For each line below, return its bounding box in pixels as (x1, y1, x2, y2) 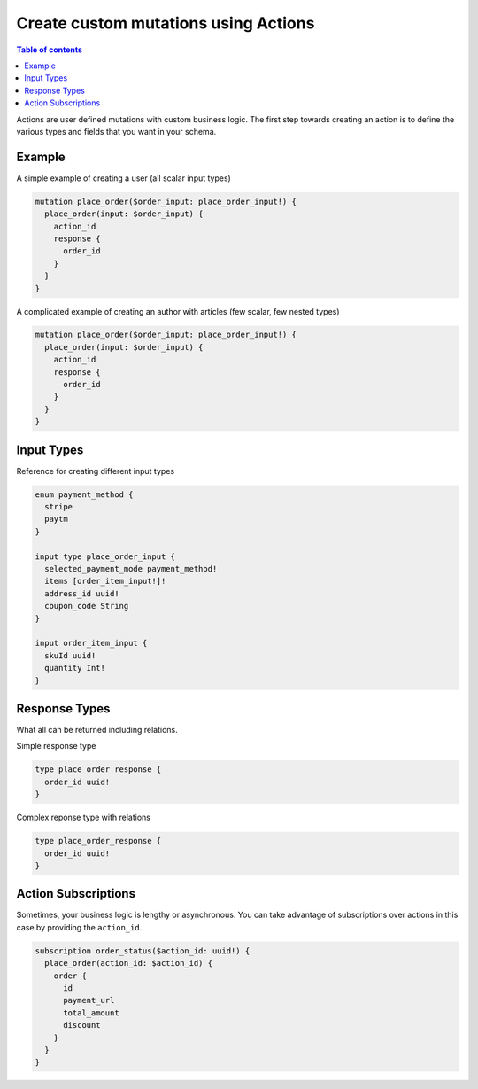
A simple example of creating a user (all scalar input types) (16, 173, 232, 183)
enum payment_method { (35, 489, 134, 500)
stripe (44, 502, 73, 512)
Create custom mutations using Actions (16, 13, 315, 33)
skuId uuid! (44, 650, 96, 660)
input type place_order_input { (35, 551, 176, 562)
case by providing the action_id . (16, 922, 143, 932)
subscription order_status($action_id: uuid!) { (35, 945, 251, 956)
